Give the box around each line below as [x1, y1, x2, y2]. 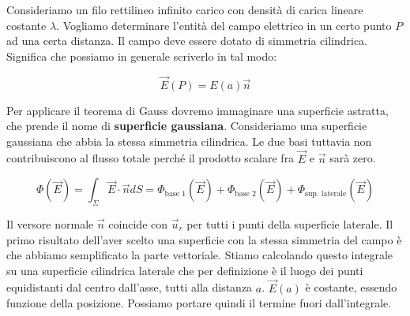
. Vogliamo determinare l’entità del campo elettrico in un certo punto [56, 17, 392, 33]
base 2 [235, 189, 256, 198]
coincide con [108, 215, 168, 232]
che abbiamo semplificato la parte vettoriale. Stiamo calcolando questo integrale [6, 247, 393, 263]
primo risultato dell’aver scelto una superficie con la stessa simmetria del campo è [6, 231, 402, 247]
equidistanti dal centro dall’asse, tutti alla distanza [6, 279, 253, 296]
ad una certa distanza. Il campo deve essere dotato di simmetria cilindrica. [6, 32, 367, 49]
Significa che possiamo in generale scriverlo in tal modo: [6, 47, 277, 64]
